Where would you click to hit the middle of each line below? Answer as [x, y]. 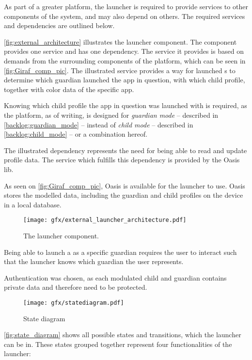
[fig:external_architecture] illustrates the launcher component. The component [120, 41]
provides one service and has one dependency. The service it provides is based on [124, 51]
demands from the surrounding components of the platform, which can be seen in [125, 60]
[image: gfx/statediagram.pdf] [74, 303]
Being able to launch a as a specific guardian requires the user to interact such [120, 252]
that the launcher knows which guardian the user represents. [94, 261]
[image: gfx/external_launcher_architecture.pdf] [105, 220]
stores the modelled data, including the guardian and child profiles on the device [124, 195]
